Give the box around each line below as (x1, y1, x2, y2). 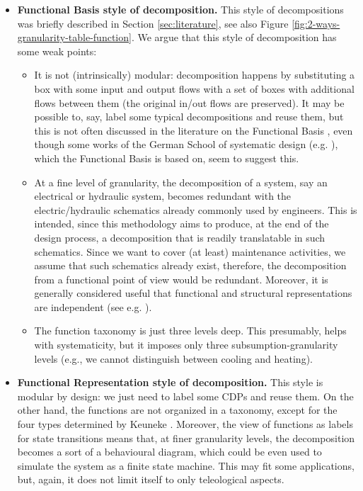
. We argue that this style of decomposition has (131, 30, 337, 45)
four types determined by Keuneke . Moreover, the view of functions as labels (17, 417, 353, 431)
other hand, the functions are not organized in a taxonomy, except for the (17, 402, 338, 417)
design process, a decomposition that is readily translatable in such (34, 230, 325, 244)
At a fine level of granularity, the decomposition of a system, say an (34, 174, 328, 189)
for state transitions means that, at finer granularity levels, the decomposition (17, 430, 355, 445)
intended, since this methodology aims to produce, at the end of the (34, 216, 329, 231)
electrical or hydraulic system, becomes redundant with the (34, 188, 292, 203)
